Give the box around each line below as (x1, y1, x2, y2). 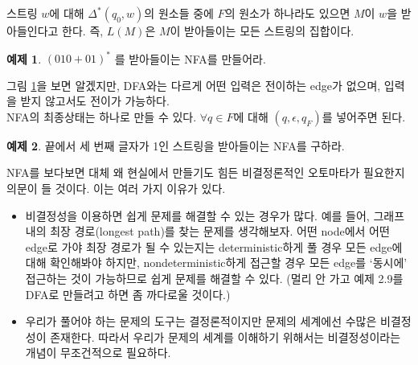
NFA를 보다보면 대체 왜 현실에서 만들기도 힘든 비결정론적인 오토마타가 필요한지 (6, 164, 405, 181)
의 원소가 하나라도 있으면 (224, 5, 350, 21)
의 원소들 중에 (144, 5, 214, 21)
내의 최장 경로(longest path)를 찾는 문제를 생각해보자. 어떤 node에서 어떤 (25, 223, 390, 240)
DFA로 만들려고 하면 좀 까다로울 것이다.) (25, 285, 231, 302)
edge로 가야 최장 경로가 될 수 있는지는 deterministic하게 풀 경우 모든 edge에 (25, 238, 403, 255)
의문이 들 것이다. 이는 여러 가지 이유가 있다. (6, 180, 226, 197)
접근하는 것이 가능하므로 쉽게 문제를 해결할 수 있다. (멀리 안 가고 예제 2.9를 (25, 270, 404, 287)
